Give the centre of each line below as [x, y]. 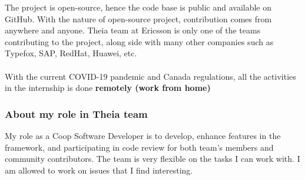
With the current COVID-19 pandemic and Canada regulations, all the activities [150, 76]
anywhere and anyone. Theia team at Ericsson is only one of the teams [133, 30]
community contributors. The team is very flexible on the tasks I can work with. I [152, 159]
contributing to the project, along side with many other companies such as [139, 41]
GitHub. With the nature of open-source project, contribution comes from [138, 18]
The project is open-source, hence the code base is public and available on [138, 7]
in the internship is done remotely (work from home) [108, 88]
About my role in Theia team [76, 113]
